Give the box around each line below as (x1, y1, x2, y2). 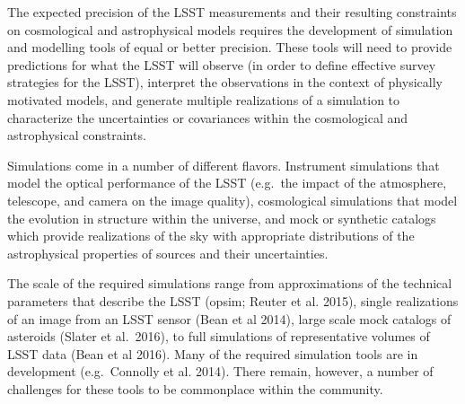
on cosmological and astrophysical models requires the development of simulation (7, 20, 453, 39)
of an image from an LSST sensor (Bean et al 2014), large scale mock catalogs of (7, 309, 452, 328)
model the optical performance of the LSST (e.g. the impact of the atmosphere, (7, 173, 447, 192)
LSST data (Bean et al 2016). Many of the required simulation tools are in (7, 344, 418, 363)
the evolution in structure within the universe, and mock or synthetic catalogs (7, 208, 436, 227)
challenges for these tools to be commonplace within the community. (7, 379, 383, 398)
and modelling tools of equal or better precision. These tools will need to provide (7, 38, 452, 57)
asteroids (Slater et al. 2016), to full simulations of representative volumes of (7, 327, 430, 346)
